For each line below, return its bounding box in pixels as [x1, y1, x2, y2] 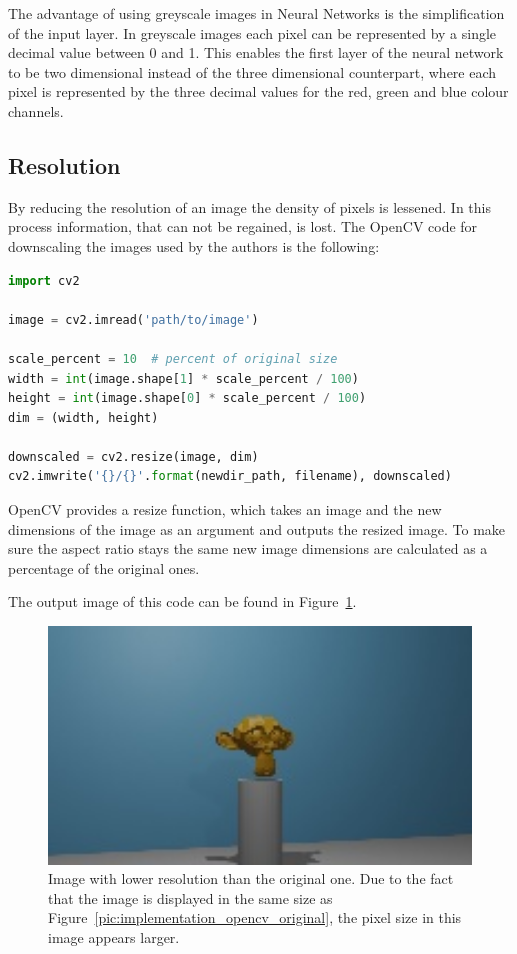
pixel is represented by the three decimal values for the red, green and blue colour [8, 81, 509, 102]
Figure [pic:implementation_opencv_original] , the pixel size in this [48, 907, 462, 928]
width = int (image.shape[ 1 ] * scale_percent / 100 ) [8, 371, 359, 386]
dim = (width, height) [8, 410, 159, 425]
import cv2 [8, 273, 80, 288]
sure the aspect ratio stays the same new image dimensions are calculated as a [8, 538, 488, 559]
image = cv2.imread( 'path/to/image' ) [8, 312, 259, 327]
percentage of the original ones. [8, 557, 200, 578]
